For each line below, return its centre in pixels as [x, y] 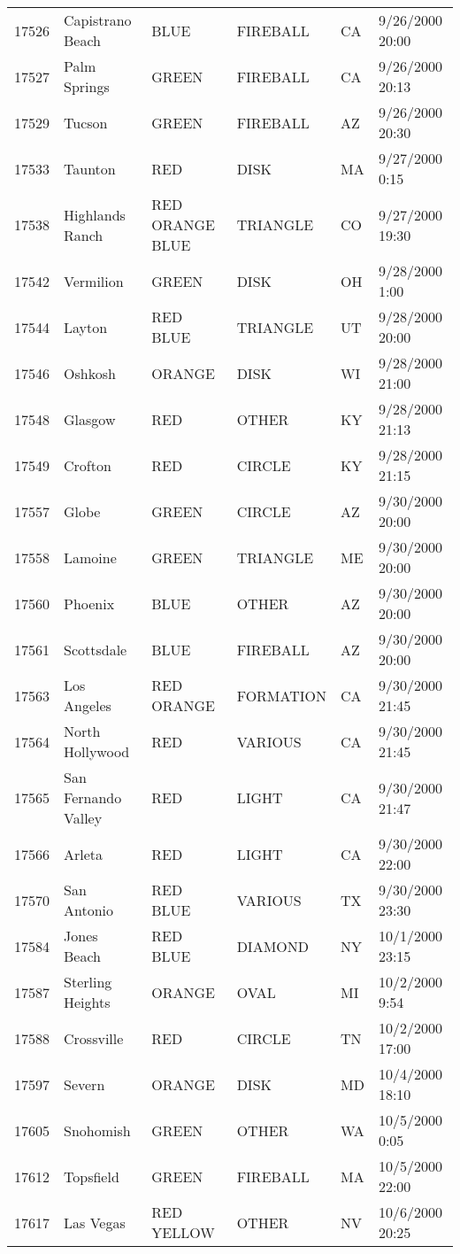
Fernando [93, 797]
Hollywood [97, 751]
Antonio [89, 910]
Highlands [95, 214]
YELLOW [183, 1232]
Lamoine [90, 557]
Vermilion [94, 281]
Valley [83, 818]
